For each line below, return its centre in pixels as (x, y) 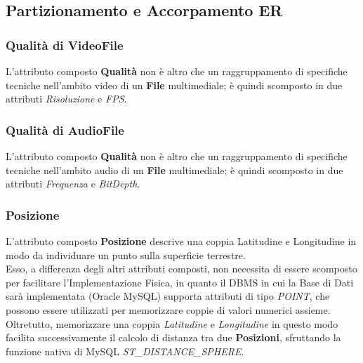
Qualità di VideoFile (65, 45)
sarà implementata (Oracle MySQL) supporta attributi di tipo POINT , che (168, 296)
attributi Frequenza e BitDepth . (73, 184)
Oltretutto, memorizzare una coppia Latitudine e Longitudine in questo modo (172, 323)
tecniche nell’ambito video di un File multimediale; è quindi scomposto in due (174, 85)
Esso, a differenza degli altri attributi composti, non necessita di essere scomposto (181, 269)
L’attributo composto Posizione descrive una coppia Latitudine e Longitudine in (181, 241)
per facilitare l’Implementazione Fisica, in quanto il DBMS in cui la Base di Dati (180, 282)
